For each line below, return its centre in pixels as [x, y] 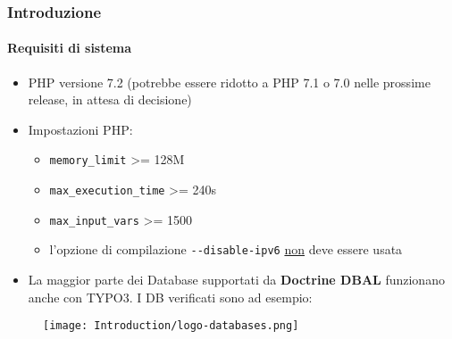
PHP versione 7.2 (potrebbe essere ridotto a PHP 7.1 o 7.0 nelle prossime [229, 82]
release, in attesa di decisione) [110, 99]
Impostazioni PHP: [80, 129]
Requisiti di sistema [70, 48]
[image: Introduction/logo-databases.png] [171, 326]
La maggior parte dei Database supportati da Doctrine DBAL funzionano [236, 280]
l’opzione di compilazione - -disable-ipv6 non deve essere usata [226, 249]
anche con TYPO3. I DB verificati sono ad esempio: [170, 297]
